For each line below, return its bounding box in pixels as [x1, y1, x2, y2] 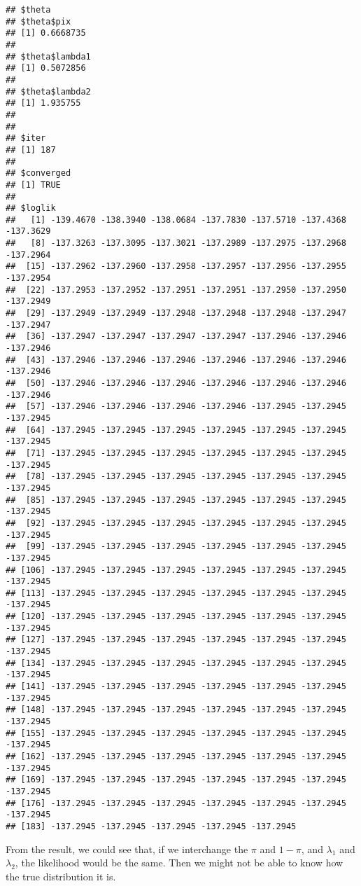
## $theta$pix [6, 16, 71, 27]
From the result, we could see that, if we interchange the [6, 841, 248, 856]
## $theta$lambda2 [6, 86, 91, 97]
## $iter [6, 133, 46, 144]
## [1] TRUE [6, 179, 61, 190]
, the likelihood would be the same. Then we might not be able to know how [15, 855, 344, 870]
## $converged [6, 168, 71, 179]
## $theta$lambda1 [6, 51, 91, 62]
